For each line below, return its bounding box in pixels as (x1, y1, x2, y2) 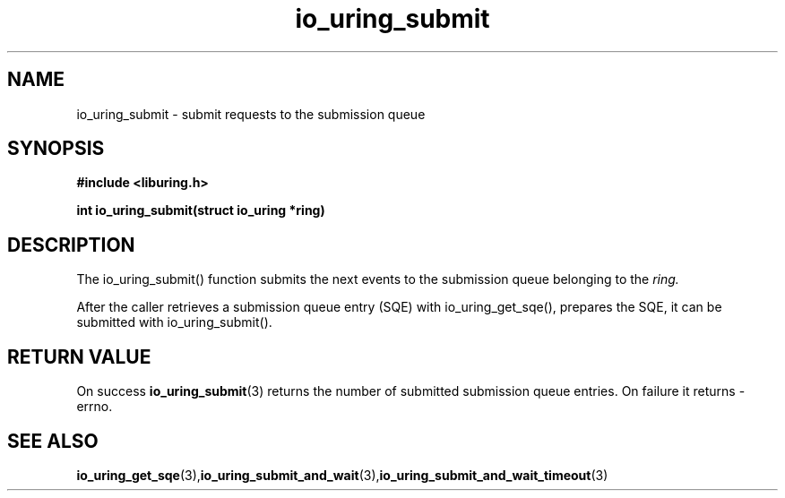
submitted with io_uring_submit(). (76, 314, 272, 331)
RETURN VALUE (7, 345, 151, 368)
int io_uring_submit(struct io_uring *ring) (76, 202, 325, 219)
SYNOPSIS (7, 137, 105, 160)
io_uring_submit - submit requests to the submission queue (76, 106, 426, 122)
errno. (76, 399, 113, 415)
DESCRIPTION (7, 233, 135, 256)
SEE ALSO (7, 429, 99, 452)
